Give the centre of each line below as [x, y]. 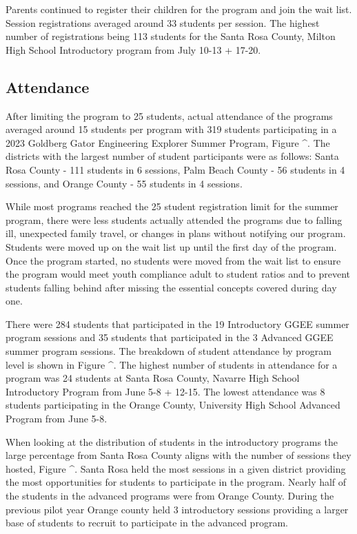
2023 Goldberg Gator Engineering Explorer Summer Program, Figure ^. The [168, 142]
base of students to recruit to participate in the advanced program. [147, 523]
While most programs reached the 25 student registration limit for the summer [172, 206]
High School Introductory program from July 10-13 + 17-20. [133, 49]
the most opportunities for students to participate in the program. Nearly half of [176, 482]
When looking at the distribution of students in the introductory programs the [172, 441]
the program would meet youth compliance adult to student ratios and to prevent [178, 274]
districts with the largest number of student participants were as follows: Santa [172, 156]
